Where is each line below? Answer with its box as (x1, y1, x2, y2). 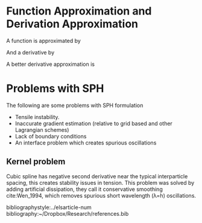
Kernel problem (6, 157, 66, 167)
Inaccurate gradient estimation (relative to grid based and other (14, 120, 173, 127)
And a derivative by (6, 48, 55, 56)
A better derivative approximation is (6, 60, 95, 68)
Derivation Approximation (6, 17, 139, 31)
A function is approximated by (6, 37, 81, 44)
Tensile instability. (14, 113, 60, 120)
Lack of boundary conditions (14, 132, 87, 140)
